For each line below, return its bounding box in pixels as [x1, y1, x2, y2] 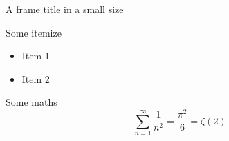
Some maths [6, 95, 57, 109]
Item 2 [21, 71, 50, 86]
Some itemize [6, 25, 62, 39]
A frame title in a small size [6, 2, 124, 16]
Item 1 [21, 48, 50, 63]
